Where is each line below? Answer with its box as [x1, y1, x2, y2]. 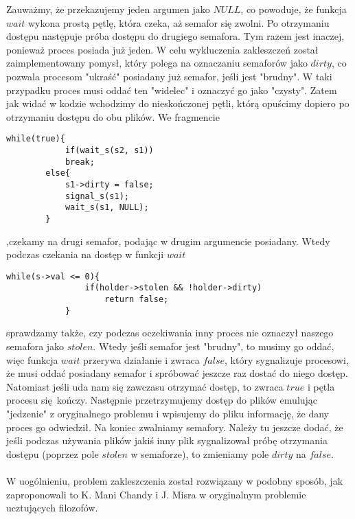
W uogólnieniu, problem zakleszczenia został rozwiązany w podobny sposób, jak [6, 473, 343, 487]
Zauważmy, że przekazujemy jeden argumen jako [6, 2, 210, 16]
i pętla [307, 379, 335, 393]
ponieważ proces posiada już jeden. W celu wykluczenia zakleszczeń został [6, 42, 319, 56]
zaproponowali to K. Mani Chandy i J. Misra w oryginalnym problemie [6, 487, 306, 501]
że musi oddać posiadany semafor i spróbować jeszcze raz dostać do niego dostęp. [6, 366, 348, 380]
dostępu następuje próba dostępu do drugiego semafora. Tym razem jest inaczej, [6, 29, 345, 43]
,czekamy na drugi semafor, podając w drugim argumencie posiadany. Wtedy [6, 233, 330, 248]
